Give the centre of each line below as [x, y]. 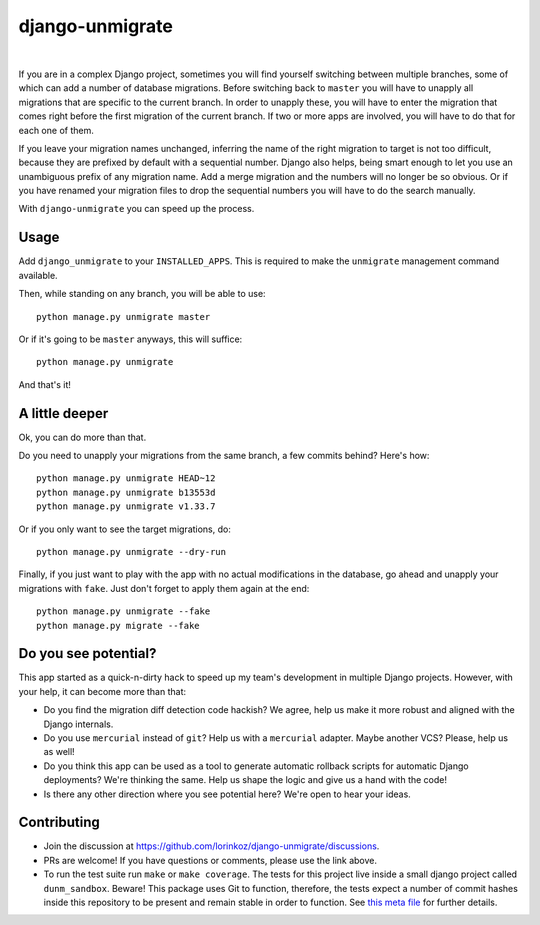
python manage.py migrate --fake [118, 625]
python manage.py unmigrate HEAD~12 [126, 478]
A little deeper [63, 413]
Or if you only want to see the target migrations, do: [125, 529]
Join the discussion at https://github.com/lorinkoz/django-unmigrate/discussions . [211, 846]
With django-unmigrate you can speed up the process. [136, 209]
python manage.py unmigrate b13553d [126, 492]
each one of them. [56, 130]
